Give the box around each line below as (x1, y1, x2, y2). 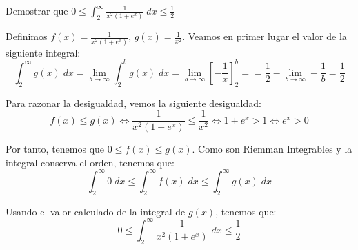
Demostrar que (6, 3, 68, 17)
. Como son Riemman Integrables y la (192, 142, 352, 156)
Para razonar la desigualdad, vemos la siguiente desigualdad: (6, 95, 261, 110)
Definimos (6, 29, 48, 44)
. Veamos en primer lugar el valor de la (182, 29, 347, 44)
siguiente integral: (6, 45, 81, 59)
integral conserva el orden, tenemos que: (6, 155, 175, 169)
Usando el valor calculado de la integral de (6, 204, 186, 218)
